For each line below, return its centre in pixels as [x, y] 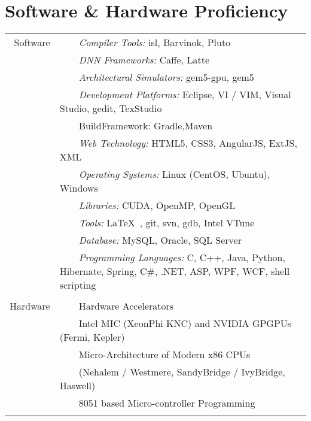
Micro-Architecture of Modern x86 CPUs [164, 355]
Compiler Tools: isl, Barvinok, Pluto [155, 43]
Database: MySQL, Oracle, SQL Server [160, 240]
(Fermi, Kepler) [92, 337]
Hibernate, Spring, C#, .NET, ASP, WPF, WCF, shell [175, 271]
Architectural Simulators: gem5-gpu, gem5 [166, 77]
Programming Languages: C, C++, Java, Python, [182, 258]
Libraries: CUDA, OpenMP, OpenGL [157, 205]
